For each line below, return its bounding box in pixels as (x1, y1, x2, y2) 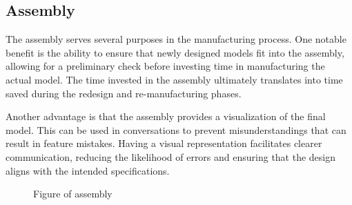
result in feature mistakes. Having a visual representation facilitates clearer (6, 136, 322, 150)
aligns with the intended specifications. (6, 163, 170, 177)
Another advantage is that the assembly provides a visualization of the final (6, 109, 326, 124)
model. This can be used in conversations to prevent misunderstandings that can (6, 122, 346, 137)
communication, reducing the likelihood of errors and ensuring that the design (6, 149, 336, 164)
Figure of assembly (33, 186, 113, 201)
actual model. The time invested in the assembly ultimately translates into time (6, 72, 343, 86)
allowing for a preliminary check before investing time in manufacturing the (6, 59, 325, 73)
